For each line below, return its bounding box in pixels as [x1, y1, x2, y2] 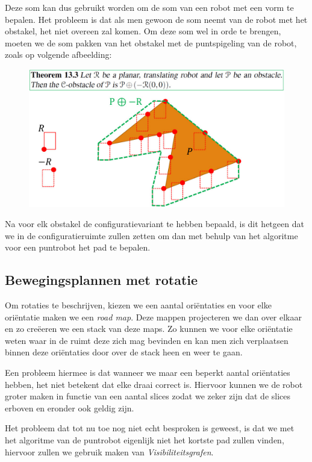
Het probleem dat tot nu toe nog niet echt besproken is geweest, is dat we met [5, 422, 295, 434]
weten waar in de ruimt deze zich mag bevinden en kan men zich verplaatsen [5, 334, 289, 346]
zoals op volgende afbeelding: [5, 48, 112, 61]
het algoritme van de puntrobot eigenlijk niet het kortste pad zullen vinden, [5, 434, 284, 446]
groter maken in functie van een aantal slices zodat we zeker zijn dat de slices [5, 390, 291, 402]
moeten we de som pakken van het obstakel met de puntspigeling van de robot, [5, 36, 297, 49]
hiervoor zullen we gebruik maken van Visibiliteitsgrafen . [5, 445, 214, 458]
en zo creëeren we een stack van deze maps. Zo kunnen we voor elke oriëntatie [5, 322, 293, 335]
